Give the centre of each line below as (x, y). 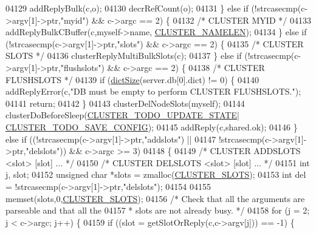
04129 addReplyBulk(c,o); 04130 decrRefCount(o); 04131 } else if (127, 8)
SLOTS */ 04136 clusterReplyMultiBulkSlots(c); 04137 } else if (124, 56)
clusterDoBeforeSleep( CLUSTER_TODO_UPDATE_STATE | (122, 115)
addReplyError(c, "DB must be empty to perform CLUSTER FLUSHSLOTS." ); (153, 91)
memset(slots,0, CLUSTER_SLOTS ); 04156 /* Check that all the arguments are (155, 198)
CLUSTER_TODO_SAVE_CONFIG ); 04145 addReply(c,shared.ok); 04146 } (152, 127)
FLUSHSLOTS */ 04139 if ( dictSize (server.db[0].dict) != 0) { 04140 (132, 79)
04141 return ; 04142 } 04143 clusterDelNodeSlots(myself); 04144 (125, 103)
